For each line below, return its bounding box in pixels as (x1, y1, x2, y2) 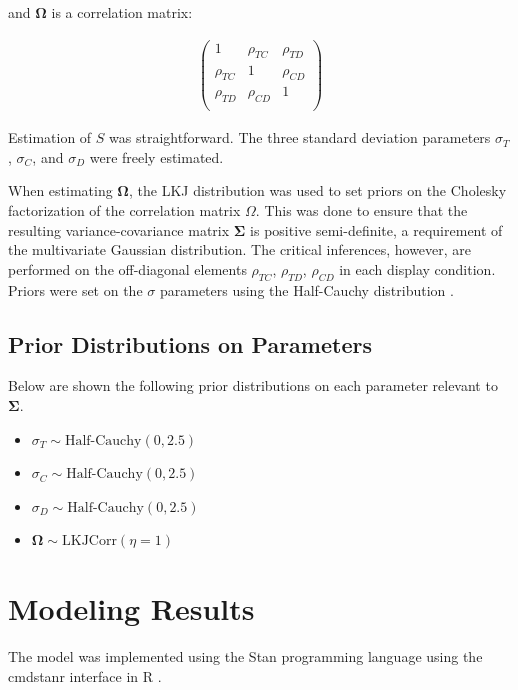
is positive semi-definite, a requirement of (250, 219, 503, 240)
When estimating (8, 180, 113, 201)
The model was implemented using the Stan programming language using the (8, 646, 483, 667)
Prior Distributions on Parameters (8, 328, 372, 359)
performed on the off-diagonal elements (8, 258, 247, 279)
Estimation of (8, 127, 92, 148)
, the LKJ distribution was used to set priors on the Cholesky (129, 180, 507, 201)
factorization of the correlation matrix (8, 200, 241, 220)
